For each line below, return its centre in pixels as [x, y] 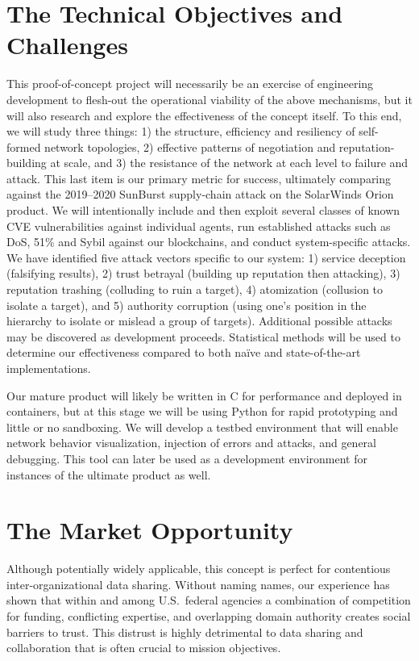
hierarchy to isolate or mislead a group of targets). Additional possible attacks [199, 321]
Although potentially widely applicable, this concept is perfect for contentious [199, 569]
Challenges [67, 45]
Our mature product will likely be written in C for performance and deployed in [204, 395]
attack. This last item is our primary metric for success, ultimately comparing [199, 178]
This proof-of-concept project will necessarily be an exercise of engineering [190, 84]
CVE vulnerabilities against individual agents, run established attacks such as [199, 226]
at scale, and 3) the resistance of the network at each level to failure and [229, 163]
